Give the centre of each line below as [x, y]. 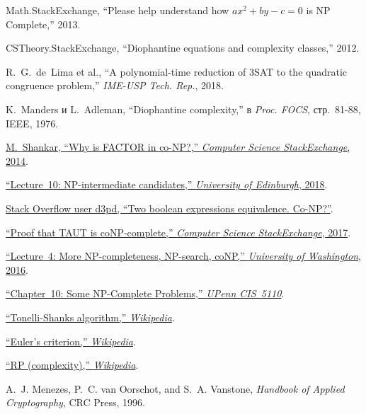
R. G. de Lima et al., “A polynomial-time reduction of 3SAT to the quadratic [177, 71]
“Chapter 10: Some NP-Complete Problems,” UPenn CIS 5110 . [145, 293]
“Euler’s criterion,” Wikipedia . [71, 341]
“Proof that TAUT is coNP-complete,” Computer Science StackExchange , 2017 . [178, 232]
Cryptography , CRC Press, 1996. [75, 402]
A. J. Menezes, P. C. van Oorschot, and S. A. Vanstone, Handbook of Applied [175, 388]
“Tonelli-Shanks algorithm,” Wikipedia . [90, 317]
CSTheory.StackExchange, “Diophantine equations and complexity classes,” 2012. [183, 48]
